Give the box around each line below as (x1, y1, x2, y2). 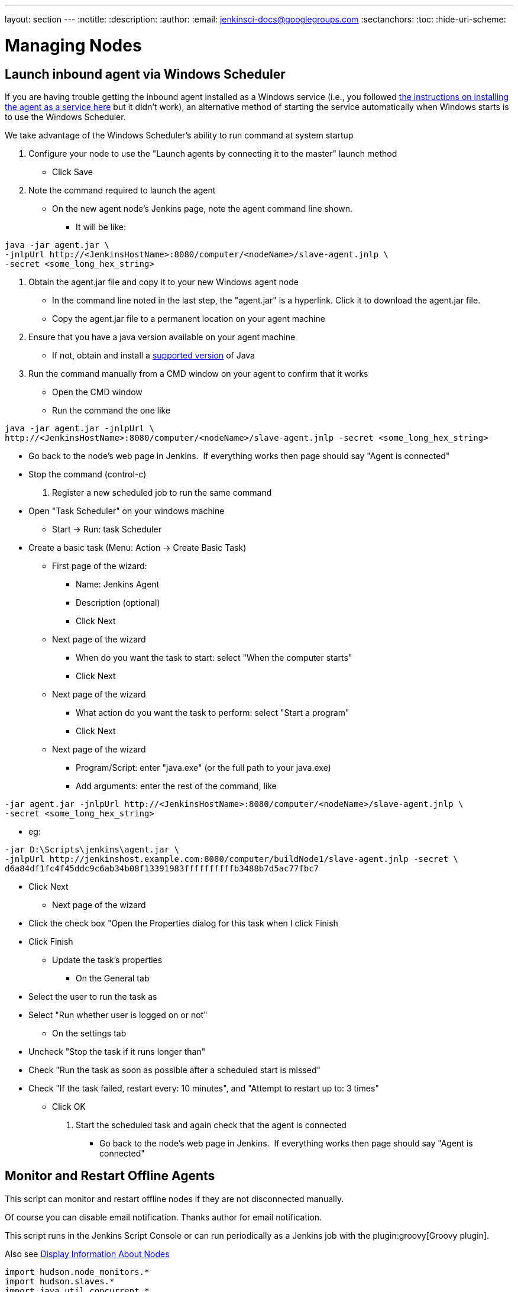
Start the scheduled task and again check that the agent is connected (76, 1119, 347, 1130)
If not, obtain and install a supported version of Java (52, 350, 255, 360)
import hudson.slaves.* (5, 1276, 115, 1286)
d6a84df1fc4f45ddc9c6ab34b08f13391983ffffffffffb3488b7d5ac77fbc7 (5, 863, 319, 873)
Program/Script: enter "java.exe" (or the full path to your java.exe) (76, 762, 331, 773)
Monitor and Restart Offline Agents (5, 1168, 215, 1184)
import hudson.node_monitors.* (5, 1267, 150, 1277)
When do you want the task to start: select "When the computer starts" (76, 652, 352, 663)
